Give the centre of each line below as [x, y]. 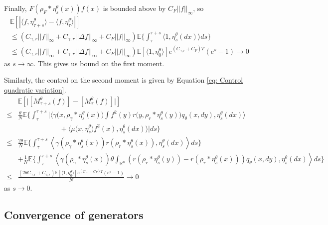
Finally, [15, 8]
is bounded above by [134, 8]
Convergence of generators [74, 214]
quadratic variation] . [35, 90]
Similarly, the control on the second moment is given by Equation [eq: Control [124, 80]
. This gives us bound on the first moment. [99, 63]
